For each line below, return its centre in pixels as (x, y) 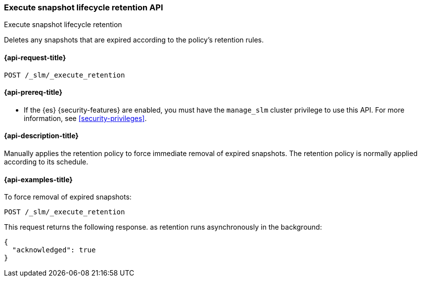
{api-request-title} (35, 57)
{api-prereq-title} (33, 92)
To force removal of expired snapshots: (68, 197)
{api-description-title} (41, 136)
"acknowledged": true (54, 250)
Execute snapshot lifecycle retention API (84, 7)
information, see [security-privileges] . (85, 118)
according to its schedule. (46, 162)
